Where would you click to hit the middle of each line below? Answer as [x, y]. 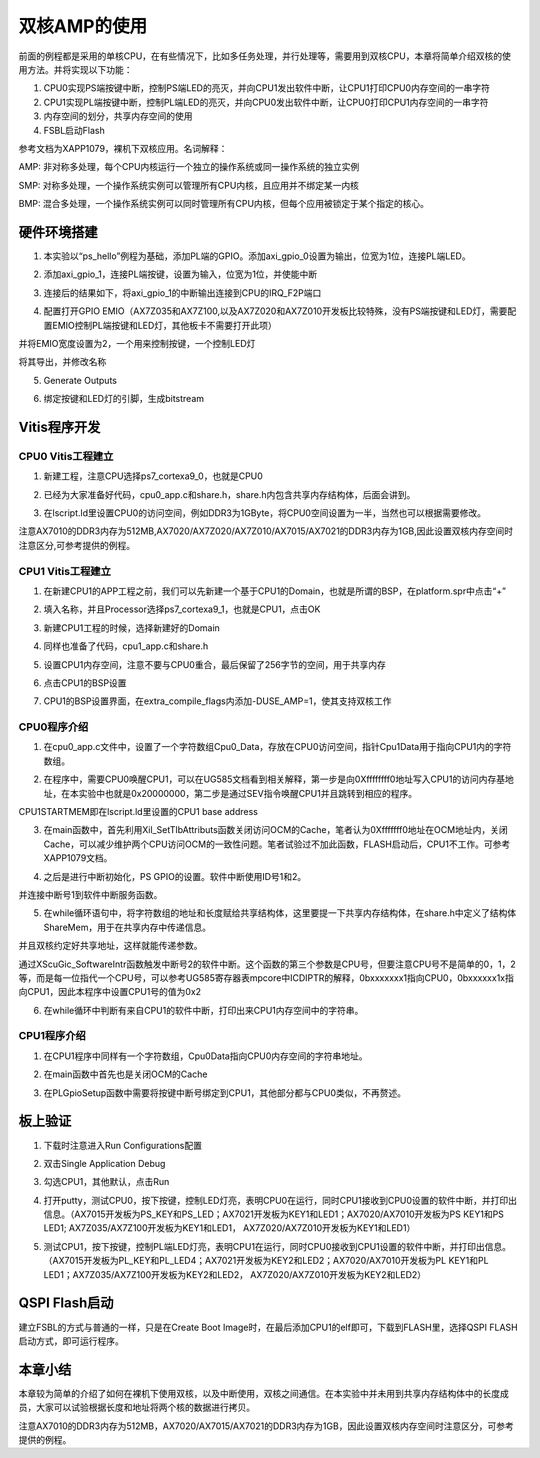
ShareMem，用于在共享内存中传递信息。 [127, 927]
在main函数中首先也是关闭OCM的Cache [125, 1074]
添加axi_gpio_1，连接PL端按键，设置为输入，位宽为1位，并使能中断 [180, 274]
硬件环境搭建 [58, 231]
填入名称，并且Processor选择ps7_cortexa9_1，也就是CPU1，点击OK [182, 609]
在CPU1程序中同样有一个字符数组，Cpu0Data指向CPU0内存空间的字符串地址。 [206, 1056]
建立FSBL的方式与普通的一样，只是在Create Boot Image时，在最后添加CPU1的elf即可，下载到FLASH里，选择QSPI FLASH [268, 1327]
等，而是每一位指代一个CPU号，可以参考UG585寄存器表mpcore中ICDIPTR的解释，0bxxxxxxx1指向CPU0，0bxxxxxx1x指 [266, 977]
